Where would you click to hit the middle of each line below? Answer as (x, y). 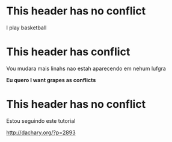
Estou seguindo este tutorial (41, 120)
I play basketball (26, 28)
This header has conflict (68, 52)
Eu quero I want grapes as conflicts (51, 80)
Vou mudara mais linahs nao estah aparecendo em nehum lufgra (86, 68)
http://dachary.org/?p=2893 (41, 132)
